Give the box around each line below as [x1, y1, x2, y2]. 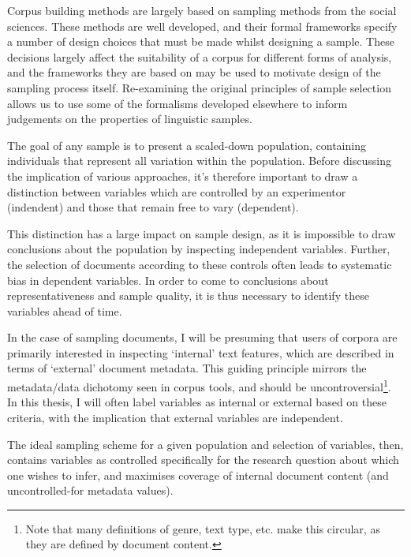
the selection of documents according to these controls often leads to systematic [7, 256, 392, 272]
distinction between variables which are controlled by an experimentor [7, 183, 346, 200]
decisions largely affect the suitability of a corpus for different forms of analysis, [7, 48, 392, 65]
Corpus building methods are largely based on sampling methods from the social [7, 2, 397, 18]
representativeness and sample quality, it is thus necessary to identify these [7, 287, 369, 304]
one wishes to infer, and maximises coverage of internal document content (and [7, 466, 389, 483]
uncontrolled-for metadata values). [7, 482, 174, 499]
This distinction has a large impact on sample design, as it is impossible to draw [7, 225, 396, 241]
